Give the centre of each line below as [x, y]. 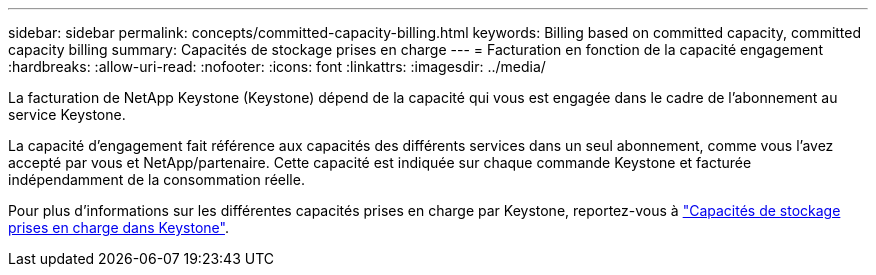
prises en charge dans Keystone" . [118, 227]
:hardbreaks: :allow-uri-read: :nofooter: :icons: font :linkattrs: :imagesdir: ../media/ [277, 66]
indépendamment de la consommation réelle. [156, 179]
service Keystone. [67, 114]
